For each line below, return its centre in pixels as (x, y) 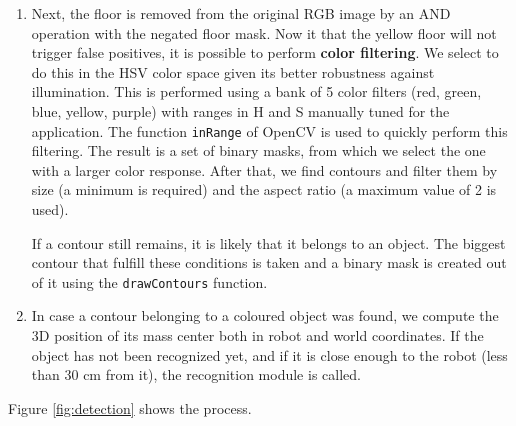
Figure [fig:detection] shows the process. (130, 407)
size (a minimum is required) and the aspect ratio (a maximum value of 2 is (264, 189)
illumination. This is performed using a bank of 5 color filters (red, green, (256, 91)
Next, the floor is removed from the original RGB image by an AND (241, 13)
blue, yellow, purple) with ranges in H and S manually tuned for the (240, 110)
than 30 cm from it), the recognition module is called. (196, 374)
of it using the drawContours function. (149, 281)
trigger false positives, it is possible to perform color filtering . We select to (265, 52)
